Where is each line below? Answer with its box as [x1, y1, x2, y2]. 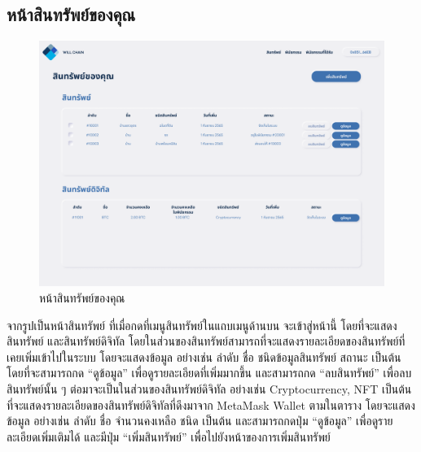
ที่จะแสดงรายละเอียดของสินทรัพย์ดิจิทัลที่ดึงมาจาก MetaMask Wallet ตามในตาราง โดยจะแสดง [7, 396, 415, 413]
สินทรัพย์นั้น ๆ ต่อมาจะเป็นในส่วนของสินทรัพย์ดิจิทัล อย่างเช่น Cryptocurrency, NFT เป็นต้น [7, 380, 412, 398]
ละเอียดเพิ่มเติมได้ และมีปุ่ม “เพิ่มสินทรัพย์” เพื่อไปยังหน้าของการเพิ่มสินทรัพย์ [7, 428, 331, 445]
